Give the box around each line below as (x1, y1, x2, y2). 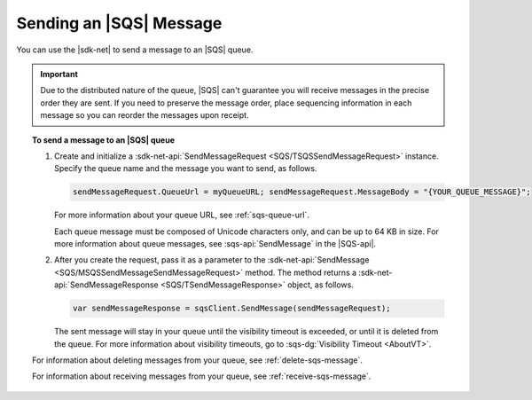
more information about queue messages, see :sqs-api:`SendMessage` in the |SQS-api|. (54, 239, 377, 249)
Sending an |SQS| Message (16, 13, 223, 33)
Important (40, 68, 79, 79)
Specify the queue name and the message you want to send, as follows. (54, 163, 317, 174)
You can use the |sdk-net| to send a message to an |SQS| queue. (16, 44, 254, 55)
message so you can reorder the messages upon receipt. (40, 110, 249, 121)
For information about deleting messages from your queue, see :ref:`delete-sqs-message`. (32, 355, 363, 365)
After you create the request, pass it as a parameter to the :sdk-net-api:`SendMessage (54, 255, 370, 265)
